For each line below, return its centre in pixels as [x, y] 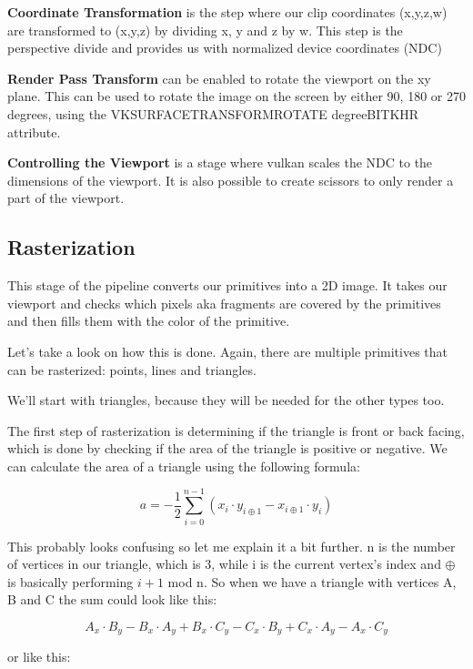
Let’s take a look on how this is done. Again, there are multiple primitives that [227, 351]
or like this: [39, 657]
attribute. [34, 132]
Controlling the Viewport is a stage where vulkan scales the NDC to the [220, 162]
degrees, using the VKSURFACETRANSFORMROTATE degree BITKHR [213, 113]
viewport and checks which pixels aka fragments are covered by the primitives [224, 303]
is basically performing [70, 581]
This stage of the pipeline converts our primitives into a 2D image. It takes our [227, 285]
